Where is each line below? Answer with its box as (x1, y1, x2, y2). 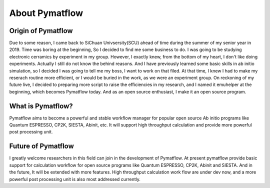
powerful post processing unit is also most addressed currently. (9, 176, 141, 182)
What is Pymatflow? (9, 101, 73, 110)
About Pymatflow (9, 7, 83, 18)
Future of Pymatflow (9, 142, 74, 150)
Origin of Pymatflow (9, 26, 73, 35)
